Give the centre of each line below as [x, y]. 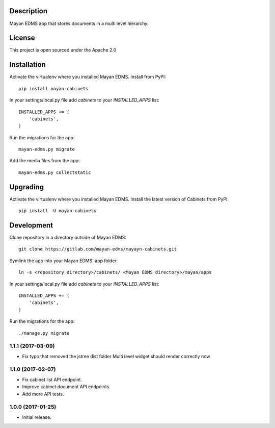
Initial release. [37, 417]
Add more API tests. [43, 394]
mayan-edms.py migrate [47, 149]
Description [29, 11]
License [22, 38]
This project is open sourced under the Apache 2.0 [63, 50]
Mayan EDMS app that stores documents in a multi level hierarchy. [79, 23]
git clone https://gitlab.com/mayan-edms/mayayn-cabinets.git [98, 249]
